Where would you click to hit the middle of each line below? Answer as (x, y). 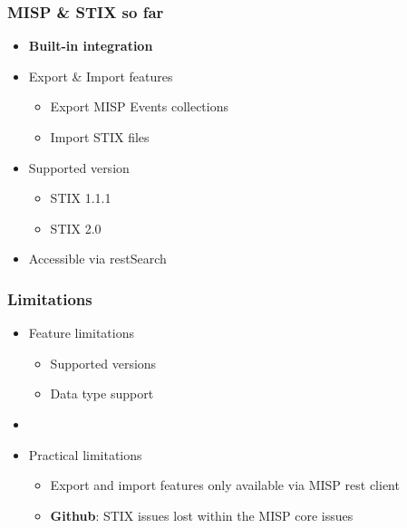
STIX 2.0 (76, 228)
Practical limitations (85, 454)
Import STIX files (100, 137)
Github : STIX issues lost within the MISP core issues (202, 515)
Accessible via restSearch (97, 259)
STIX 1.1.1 (81, 198)
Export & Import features (101, 76)
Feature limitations (82, 333)
